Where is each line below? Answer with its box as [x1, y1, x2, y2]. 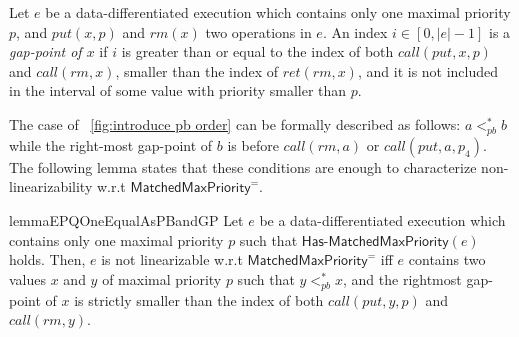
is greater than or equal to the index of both [121, 41, 394, 62]
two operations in [205, 21, 312, 42]
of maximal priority [102, 268, 222, 289]
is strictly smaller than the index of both [74, 289, 324, 310]
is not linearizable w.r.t [101, 249, 243, 270]
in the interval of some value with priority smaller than [9, 80, 347, 101]
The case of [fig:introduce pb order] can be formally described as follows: [9, 113, 461, 134]
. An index [322, 21, 388, 42]
